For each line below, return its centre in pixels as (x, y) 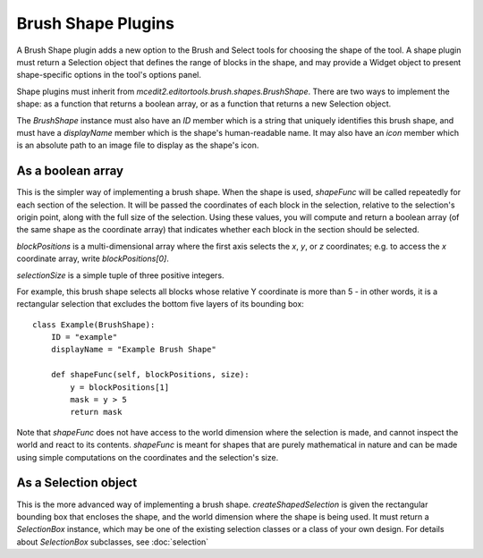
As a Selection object (77, 483)
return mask (96, 412)
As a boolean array (70, 171)
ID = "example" (84, 337)
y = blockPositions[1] (120, 387)
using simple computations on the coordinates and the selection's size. (148, 457)
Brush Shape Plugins (95, 23)
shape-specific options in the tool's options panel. (109, 75)
